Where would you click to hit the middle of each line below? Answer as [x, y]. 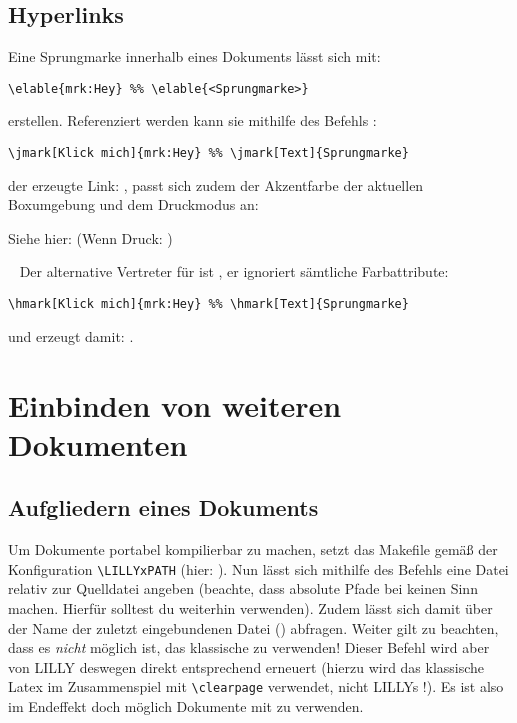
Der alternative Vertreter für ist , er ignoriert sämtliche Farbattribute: [234, 271]
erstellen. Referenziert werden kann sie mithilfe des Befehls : [192, 120]
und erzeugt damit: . [71, 335]
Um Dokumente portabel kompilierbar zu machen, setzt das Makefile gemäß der [253, 549]
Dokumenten [98, 443]
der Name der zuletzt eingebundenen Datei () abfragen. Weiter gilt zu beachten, [253, 627]
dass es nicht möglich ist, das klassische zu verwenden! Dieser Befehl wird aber [249, 647]
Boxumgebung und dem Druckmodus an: [133, 204]
